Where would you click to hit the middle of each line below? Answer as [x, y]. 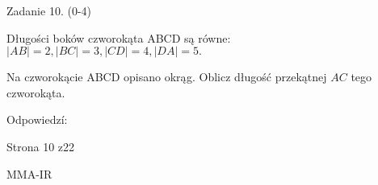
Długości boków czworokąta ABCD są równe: [119, 37]
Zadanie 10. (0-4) [49, 10]
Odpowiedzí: [37, 119]
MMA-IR [29, 173]
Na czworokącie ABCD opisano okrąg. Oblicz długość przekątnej [167, 77]
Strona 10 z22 [41, 146]
